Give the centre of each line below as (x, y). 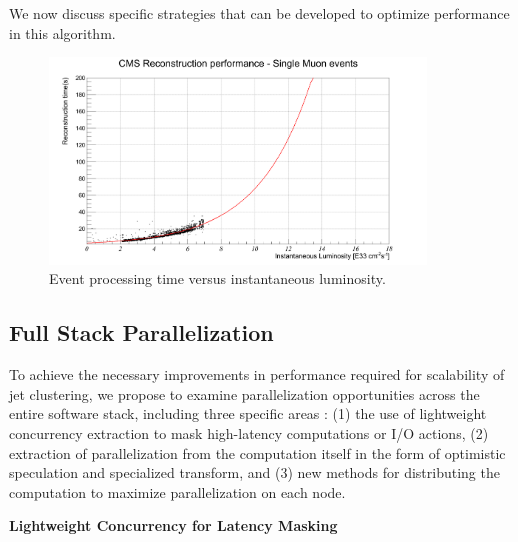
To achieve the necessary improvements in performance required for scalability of (257, 374)
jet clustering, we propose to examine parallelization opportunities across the (244, 393)
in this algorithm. (62, 32)
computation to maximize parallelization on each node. (177, 491)
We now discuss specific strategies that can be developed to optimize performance (259, 13)
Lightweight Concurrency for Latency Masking (173, 525)
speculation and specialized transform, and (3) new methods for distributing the (254, 472)
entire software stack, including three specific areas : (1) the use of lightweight (248, 413)
